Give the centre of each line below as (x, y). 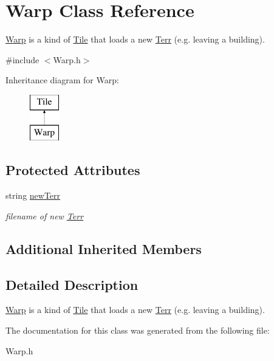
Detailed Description (72, 284)
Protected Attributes (73, 170)
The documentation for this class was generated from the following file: (138, 330)
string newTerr (33, 195)
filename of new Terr (45, 215)
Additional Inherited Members (104, 248)
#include (22, 59)
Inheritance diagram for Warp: (62, 80)
